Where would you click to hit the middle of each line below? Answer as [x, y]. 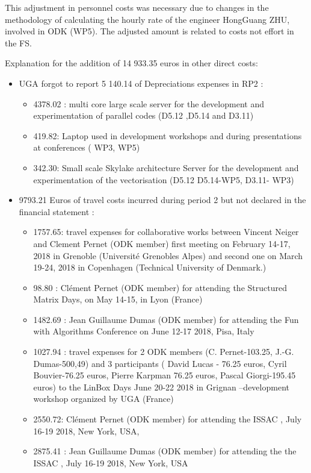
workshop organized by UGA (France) [103, 399]
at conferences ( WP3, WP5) [87, 147]
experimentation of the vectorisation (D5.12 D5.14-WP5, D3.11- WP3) [164, 179]
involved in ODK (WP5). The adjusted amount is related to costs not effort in [149, 31]
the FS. [18, 42]
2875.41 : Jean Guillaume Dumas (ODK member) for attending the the [165, 451]
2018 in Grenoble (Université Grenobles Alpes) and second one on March [168, 255]
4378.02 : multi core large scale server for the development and [149, 103]
